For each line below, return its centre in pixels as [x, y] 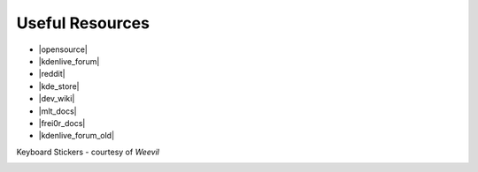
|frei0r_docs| [62, 123]
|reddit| [52, 74]
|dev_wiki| [57, 99]
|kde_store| [59, 86]
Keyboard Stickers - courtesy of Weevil [88, 152]
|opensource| [63, 49]
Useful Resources [83, 23]
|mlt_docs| [58, 111]
